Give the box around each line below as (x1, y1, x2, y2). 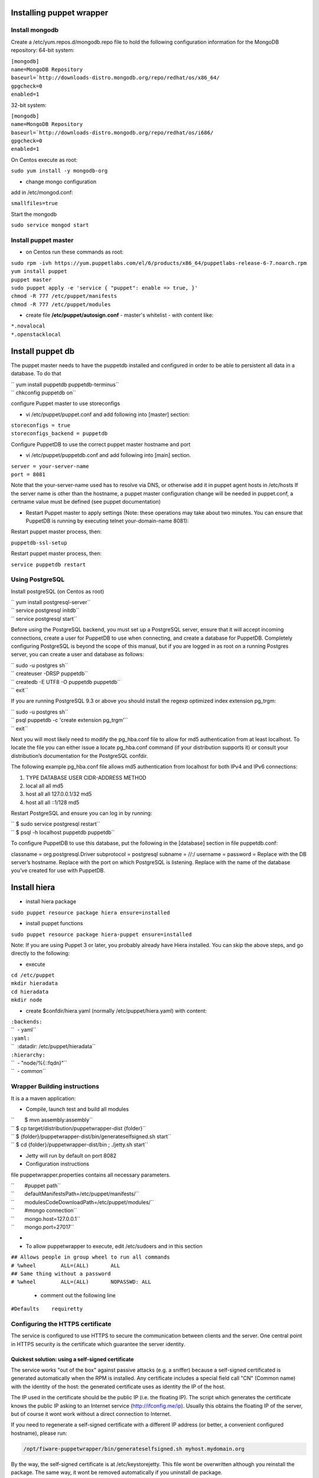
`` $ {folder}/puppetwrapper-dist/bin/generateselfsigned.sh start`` (11, 1133, 171, 1140)
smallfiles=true (11, 200, 58, 207)
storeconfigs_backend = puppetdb (11, 430, 108, 437)
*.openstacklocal (11, 331, 61, 338)
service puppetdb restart (11, 561, 86, 568)
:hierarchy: (11, 1051, 45, 1058)
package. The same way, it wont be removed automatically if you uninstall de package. (11, 1469, 223, 1476)
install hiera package (25, 898, 77, 905)
